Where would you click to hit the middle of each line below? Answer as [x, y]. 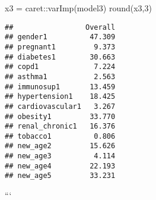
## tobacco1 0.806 [60, 136]
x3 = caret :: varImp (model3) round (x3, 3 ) [78, 8]
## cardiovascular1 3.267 [60, 106]
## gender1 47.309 [60, 37]
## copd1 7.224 [60, 67]
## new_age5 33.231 [60, 176]
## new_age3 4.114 [60, 156]
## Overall [60, 27]
